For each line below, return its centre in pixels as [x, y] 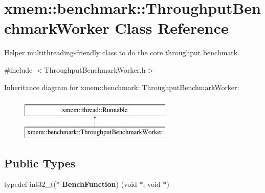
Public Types [40, 163]
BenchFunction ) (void [100, 184]
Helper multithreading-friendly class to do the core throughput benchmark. [122, 52]
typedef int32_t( [30, 184]
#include [18, 69]
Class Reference [172, 28]
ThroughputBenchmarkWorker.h [95, 69]
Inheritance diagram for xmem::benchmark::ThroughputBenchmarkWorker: [122, 87]
